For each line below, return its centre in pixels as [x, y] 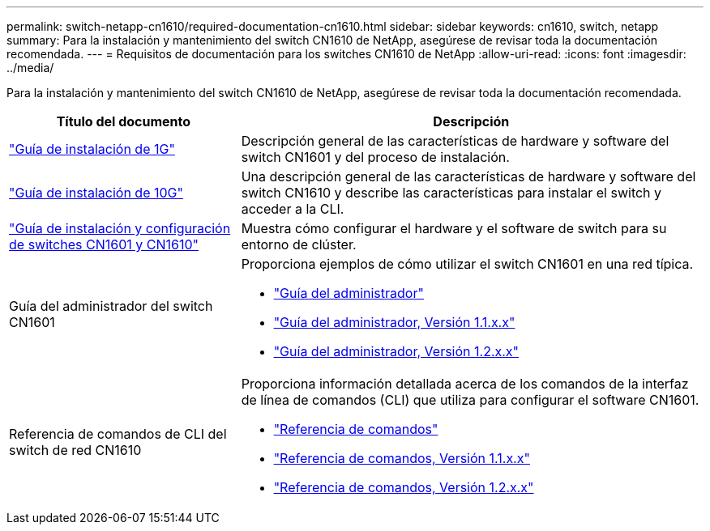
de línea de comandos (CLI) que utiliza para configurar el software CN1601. [470, 400]
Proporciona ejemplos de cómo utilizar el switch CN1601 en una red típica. [467, 264]
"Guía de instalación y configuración [120, 228]
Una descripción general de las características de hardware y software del [468, 176]
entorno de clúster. [299, 244]
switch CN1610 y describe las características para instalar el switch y [451, 193]
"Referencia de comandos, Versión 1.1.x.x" [402, 458]
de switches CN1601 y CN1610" [104, 244]
